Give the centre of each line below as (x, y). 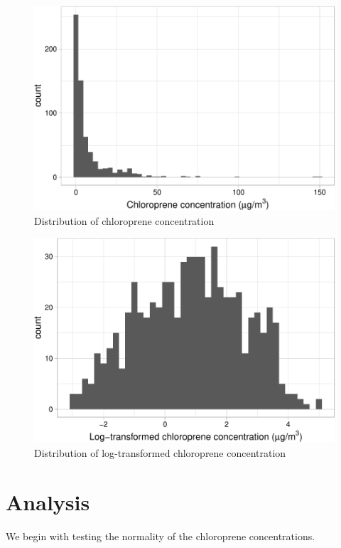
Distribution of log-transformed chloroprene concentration (160, 452)
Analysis (48, 501)
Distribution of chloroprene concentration (124, 220)
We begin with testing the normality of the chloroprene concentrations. (161, 536)
